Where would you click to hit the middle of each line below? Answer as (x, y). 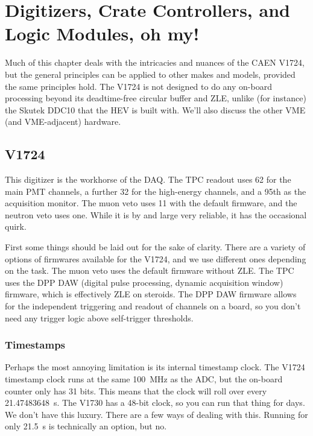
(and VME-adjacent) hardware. (63, 122)
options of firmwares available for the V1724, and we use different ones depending (156, 258)
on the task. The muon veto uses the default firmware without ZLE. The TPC (150, 270)
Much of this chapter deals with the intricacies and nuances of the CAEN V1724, (155, 62)
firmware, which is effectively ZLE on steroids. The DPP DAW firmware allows (151, 294)
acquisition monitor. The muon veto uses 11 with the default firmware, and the (151, 203)
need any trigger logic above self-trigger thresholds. (99, 318)
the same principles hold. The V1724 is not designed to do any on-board (138, 86)
